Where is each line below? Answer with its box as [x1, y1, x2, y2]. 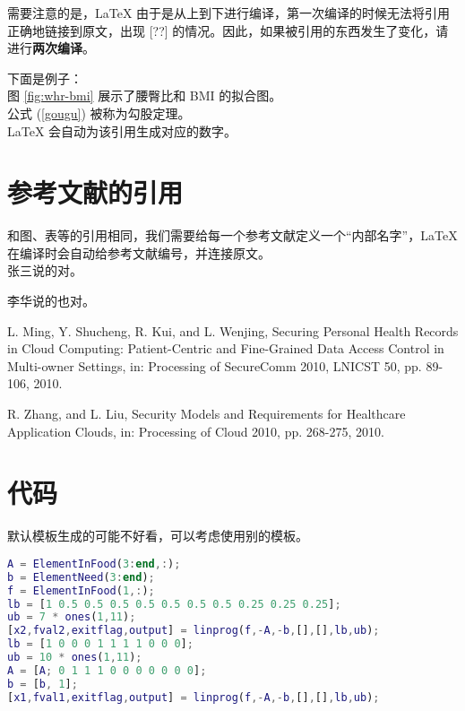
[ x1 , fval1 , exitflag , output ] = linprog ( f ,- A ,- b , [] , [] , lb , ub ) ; [7, 690, 380, 704]
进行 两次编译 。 [7, 39, 95, 57]
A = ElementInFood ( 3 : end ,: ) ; [7, 557, 181, 570]
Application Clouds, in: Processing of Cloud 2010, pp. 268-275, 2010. [7, 421, 384, 440]
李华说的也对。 [7, 291, 95, 310]
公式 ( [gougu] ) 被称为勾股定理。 [7, 103, 191, 122]
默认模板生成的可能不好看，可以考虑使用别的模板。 [7, 526, 308, 545]
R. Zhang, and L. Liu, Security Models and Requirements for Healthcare [7, 404, 406, 423]
